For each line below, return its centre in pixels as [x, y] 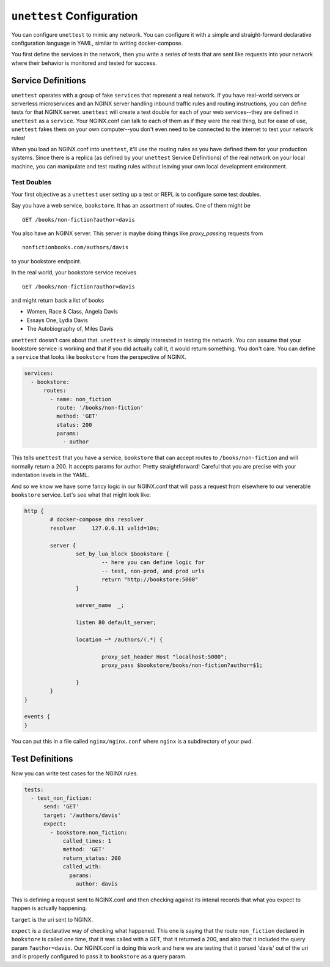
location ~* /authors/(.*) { [119, 639]
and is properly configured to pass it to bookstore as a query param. [99, 957]
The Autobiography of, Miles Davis [70, 329]
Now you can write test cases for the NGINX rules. [75, 773]
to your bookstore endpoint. [46, 261]
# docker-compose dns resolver [97, 520]
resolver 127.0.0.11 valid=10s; [105, 528]
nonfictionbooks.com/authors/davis [75, 247]
